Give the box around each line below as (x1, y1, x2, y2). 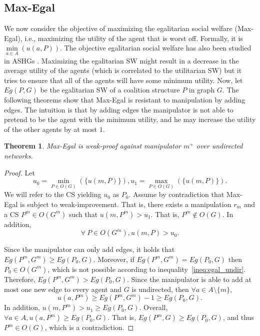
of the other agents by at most (4, 123, 97, 134)
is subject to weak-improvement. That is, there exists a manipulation (20, 198, 231, 209)
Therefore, (4, 273, 35, 284)
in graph (188, 84, 215, 95)
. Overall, (139, 302, 168, 312)
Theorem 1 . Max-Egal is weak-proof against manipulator (4, 140, 181, 151)
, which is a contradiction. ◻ (44, 322, 134, 332)
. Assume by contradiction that (128, 189, 224, 199)
